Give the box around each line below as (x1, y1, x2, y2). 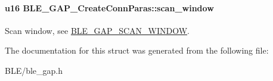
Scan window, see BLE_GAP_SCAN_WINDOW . (5, 24, 190, 36)
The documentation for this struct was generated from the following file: (5, 44, 269, 57)
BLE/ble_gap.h (5, 64, 63, 76)
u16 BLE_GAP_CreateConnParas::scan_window (5, 1, 214, 14)
